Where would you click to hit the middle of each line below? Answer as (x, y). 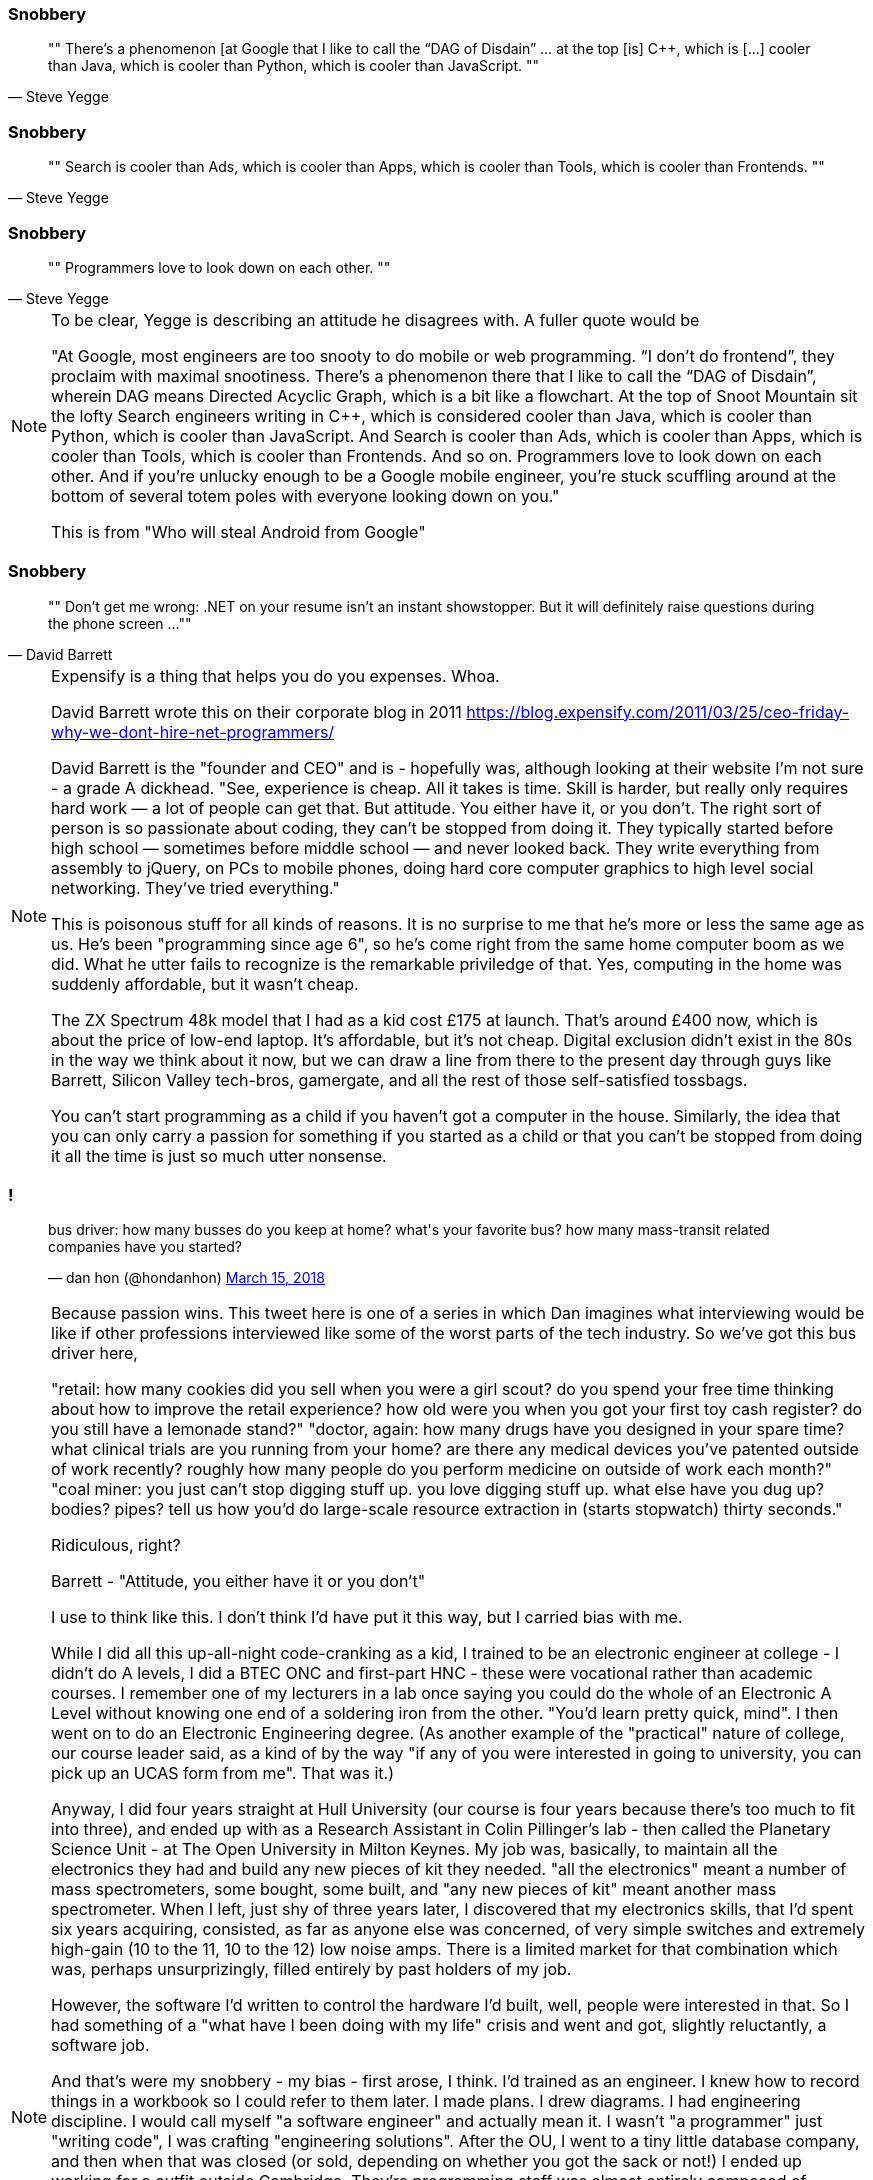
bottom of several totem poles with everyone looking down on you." (305, 495)
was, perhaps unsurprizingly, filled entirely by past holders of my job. (311, 1969)
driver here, (94, 1353)
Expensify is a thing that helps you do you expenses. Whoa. (275, 675)
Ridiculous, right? (116, 1545)
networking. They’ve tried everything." (195, 887)
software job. (100, 2045)
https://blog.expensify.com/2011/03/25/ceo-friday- (658, 711)
